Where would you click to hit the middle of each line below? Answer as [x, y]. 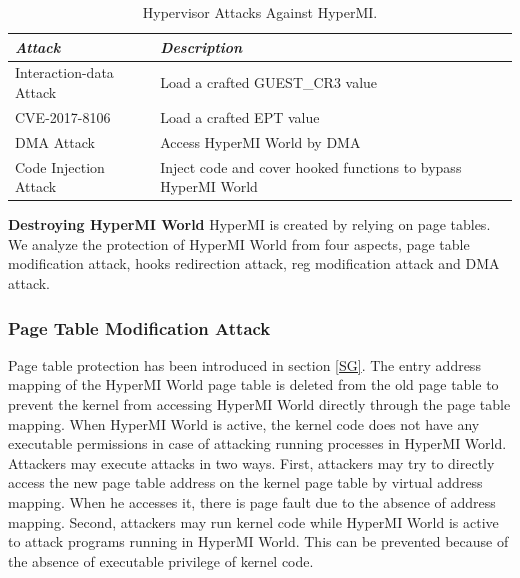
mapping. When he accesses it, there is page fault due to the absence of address [252, 502]
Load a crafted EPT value [240, 116]
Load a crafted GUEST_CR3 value [269, 82]
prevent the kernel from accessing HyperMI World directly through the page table [259, 404]
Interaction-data [64, 72]
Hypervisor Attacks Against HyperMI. [260, 12]
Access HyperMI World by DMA [260, 141]
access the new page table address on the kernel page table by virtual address [245, 482]
